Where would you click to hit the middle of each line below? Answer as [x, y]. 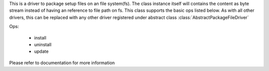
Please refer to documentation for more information [62, 63]
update [41, 51]
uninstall [43, 44]
